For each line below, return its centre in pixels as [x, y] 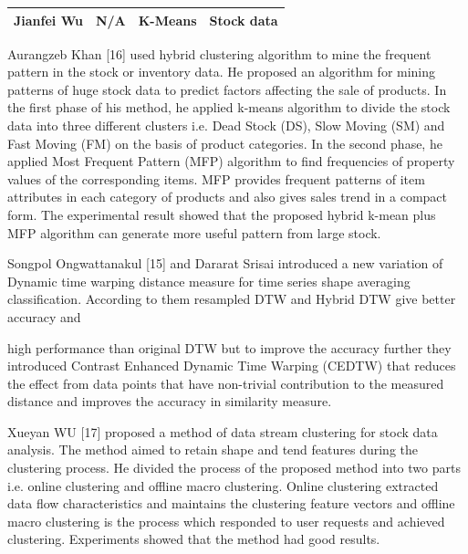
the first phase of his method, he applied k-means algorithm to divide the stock [229, 107]
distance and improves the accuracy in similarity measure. [170, 401]
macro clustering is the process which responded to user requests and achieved [226, 521]
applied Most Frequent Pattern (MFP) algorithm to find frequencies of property [231, 161]
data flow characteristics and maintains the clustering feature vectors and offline [231, 503]
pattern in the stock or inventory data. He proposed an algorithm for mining [222, 72]
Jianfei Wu [48, 20]
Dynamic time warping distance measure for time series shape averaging [209, 281]
